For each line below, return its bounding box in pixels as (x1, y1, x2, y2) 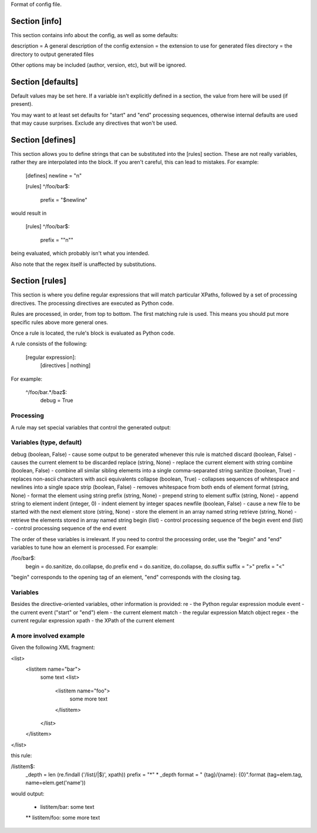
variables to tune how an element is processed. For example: (11, 544, 158, 551)
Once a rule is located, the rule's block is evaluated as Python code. (11, 329, 176, 336)
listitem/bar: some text (40, 804, 95, 811)
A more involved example (11, 631, 85, 639)
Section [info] (11, 16, 62, 26)
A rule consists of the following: (11, 340, 87, 347)
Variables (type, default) (11, 438, 82, 447)
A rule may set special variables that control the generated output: (11, 424, 171, 431)
